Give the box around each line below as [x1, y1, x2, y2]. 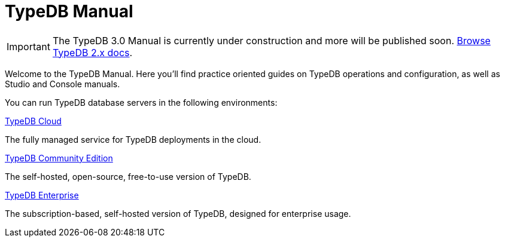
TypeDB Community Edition [5, 152, 113, 163]
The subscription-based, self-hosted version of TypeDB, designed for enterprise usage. [5, 208, 351, 219]
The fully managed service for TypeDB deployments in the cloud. [5, 134, 261, 145]
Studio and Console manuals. [5, 78, 120, 89]
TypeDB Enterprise [5, 189, 79, 200]
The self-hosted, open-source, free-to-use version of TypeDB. [5, 171, 251, 182]
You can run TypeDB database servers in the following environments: [5, 97, 278, 108]
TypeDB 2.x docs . [52, 46, 133, 59]
